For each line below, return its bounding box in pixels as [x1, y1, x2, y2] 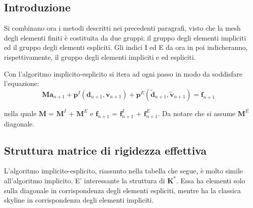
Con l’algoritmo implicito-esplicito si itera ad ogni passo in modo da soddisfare [4, 68, 243, 79]
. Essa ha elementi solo [176, 175, 245, 185]
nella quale [4, 108, 37, 118]
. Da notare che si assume [158, 108, 236, 118]
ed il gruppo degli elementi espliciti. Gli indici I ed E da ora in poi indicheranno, [4, 42, 248, 52]
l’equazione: [4, 78, 40, 88]
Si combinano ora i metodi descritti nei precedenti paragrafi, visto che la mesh [4, 23, 241, 33]
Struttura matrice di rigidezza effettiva [4, 142, 207, 158]
